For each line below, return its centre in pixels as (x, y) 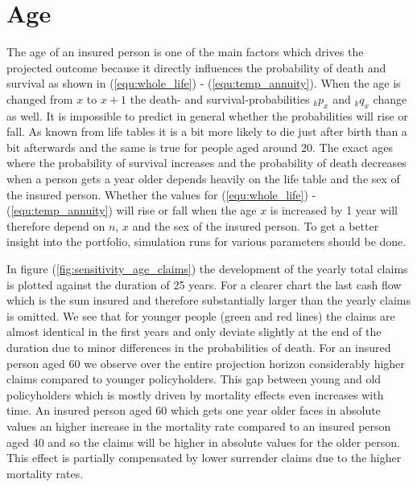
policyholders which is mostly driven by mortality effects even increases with (195, 394)
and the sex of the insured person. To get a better (256, 225)
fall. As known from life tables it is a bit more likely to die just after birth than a (207, 131)
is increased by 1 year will (334, 210)
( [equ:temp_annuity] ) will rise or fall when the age (132, 210)
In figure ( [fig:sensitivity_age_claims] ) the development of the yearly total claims (207, 269)
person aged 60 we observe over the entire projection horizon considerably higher (206, 363)
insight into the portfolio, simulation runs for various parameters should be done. (206, 241)
